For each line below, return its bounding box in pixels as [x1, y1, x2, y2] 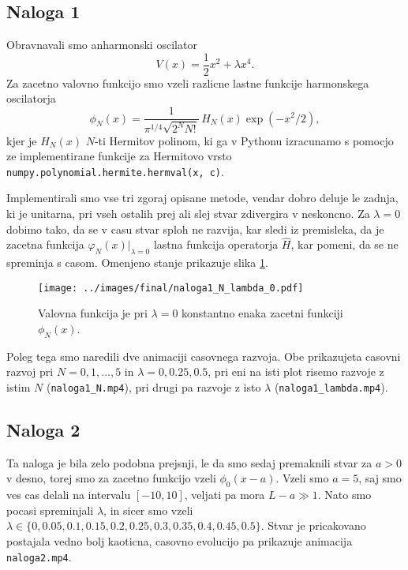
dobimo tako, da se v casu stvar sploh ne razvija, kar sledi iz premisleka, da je [6, 220, 384, 237]
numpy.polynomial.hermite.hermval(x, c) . [6, 163, 224, 179]
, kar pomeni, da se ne [290, 236, 399, 253]
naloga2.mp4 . [6, 548, 72, 564]
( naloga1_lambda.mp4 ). [274, 378, 388, 395]
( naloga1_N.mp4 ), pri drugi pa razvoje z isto [46, 378, 261, 395]
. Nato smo [317, 486, 372, 503]
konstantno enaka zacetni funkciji [182, 305, 343, 321]
